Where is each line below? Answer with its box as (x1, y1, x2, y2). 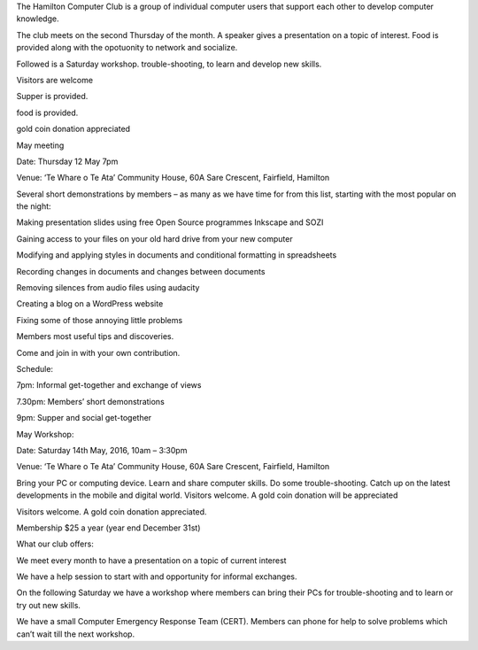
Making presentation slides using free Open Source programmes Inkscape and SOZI (16, 217, 324, 228)
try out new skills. (16, 600, 81, 610)
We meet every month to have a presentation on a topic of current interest (16, 554, 287, 566)
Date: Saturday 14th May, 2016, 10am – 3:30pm (16, 445, 188, 455)
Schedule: (16, 363, 53, 374)
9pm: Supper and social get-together (16, 413, 152, 423)
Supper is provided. (16, 91, 89, 102)
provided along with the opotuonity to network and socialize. (16, 43, 238, 53)
